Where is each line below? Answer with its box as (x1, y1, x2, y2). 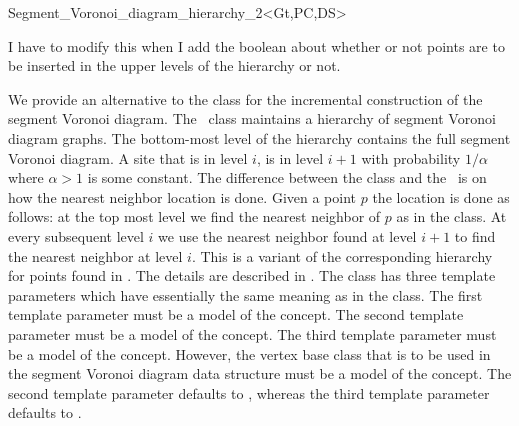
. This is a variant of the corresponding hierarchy (191, 245, 493, 266)
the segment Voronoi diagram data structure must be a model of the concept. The (8, 363, 512, 384)
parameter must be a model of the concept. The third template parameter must (8, 323, 497, 344)
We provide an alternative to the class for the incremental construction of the (8, 88, 483, 109)
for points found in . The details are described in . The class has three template (8, 265, 496, 286)
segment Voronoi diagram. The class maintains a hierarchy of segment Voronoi (8, 108, 496, 129)
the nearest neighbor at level (8, 245, 183, 266)
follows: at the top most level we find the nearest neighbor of (8, 206, 381, 227)
